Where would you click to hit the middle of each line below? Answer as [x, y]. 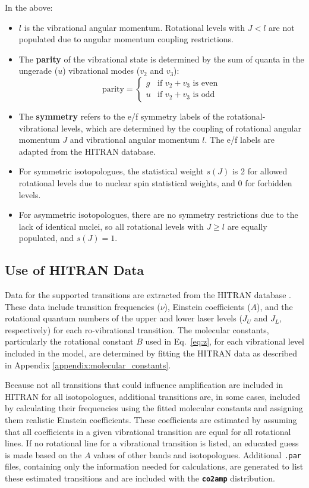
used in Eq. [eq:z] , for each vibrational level [225, 341]
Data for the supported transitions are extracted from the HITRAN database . [148, 295]
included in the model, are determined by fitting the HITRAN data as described [151, 353]
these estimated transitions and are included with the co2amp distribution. [140, 478]
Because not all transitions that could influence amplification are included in [144, 385]
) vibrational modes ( [101, 71]
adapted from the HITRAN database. [87, 151]
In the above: [29, 7]
